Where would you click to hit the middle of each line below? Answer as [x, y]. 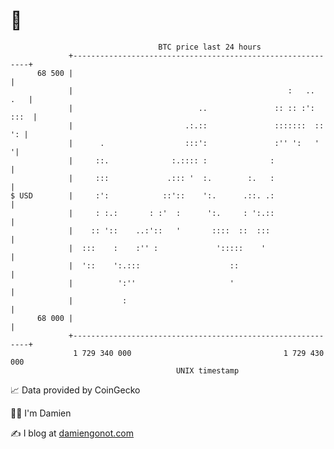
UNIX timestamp [207, 370]
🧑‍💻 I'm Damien [41, 413]
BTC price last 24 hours [210, 47]
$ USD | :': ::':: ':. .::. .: [142, 195]
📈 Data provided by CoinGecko [75, 390]
